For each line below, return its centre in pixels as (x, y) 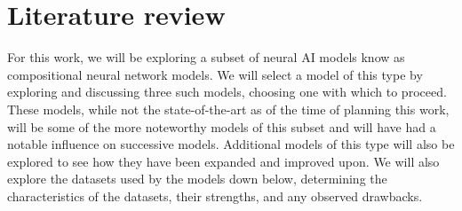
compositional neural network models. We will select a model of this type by (215, 74)
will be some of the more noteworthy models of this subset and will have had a (222, 126)
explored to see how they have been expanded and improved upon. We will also (223, 161)
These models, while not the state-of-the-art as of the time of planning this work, (228, 109)
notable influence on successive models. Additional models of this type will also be (231, 144)
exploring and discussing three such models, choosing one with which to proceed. (227, 92)
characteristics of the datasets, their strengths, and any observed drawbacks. (215, 195)
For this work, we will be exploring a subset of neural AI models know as (206, 57)
